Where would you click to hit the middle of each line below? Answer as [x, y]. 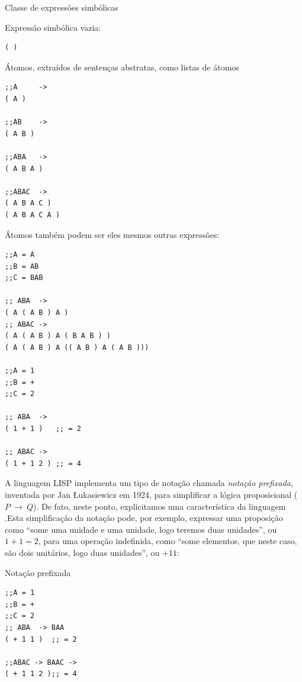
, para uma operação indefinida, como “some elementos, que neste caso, [168, 541]
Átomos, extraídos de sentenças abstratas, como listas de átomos [122, 67]
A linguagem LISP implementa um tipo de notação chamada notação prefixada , [149, 483]
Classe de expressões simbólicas [62, 7]
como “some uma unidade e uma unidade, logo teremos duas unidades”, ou [141, 529]
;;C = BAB [24, 278]
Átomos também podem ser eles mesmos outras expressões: [112, 234]
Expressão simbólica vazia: [53, 27]
